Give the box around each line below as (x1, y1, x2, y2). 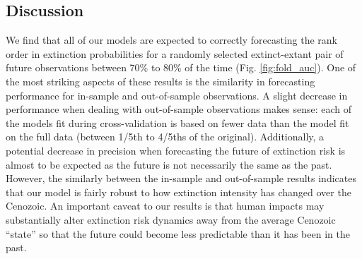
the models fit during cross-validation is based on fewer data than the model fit (6, 115, 349, 130)
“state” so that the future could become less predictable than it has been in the (6, 226, 350, 241)
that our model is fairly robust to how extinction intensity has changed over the (6, 184, 351, 199)
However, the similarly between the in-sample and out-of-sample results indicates (6, 171, 356, 186)
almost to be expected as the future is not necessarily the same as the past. (6, 157, 332, 171)
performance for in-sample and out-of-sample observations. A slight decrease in (6, 88, 348, 102)
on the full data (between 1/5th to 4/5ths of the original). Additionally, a (6, 129, 325, 144)
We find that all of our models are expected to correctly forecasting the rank (6, 32, 337, 47)
